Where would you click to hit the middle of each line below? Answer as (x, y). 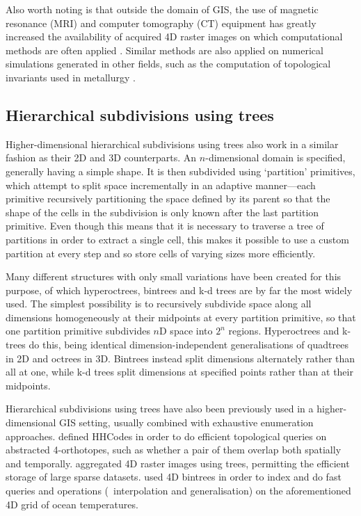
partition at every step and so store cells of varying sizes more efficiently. (161, 253)
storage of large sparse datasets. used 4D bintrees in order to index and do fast (174, 477)
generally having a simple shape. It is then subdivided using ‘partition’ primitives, (180, 171)
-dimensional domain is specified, (275, 158)
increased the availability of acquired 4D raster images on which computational (174, 37)
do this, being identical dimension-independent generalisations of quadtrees (188, 345)
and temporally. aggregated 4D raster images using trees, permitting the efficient (178, 463)
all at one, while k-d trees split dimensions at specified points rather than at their (179, 372)
